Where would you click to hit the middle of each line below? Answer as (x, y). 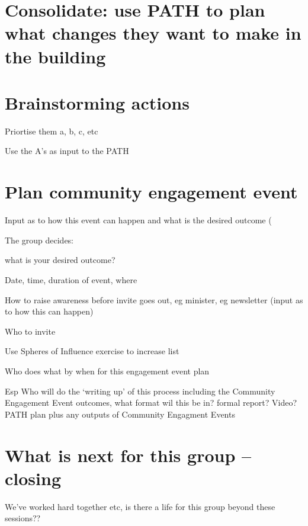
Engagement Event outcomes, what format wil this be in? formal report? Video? (151, 402)
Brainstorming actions (97, 102)
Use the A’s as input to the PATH (67, 151)
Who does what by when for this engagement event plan (107, 371)
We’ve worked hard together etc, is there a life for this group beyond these (140, 506)
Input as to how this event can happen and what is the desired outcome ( (138, 220)
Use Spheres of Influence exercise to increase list (92, 351)
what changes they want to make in (153, 33)
